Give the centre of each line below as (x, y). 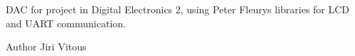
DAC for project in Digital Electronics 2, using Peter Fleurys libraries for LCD (178, 9)
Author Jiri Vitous (46, 47)
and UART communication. (66, 23)
